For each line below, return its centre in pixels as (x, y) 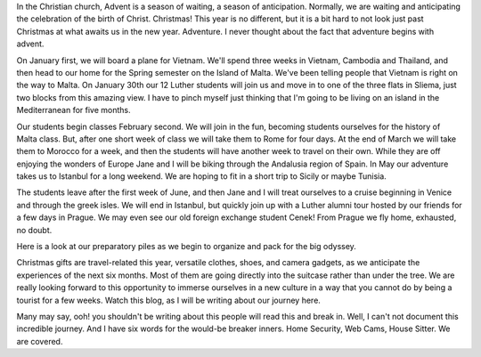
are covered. (40, 341)
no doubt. (34, 230)
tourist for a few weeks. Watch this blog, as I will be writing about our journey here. (168, 300)
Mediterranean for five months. (73, 110)
